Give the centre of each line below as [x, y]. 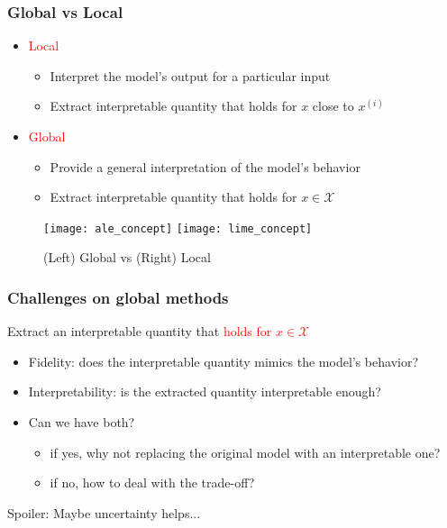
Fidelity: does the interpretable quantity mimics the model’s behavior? [223, 361]
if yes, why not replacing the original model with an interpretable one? [245, 452]
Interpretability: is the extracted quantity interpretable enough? [205, 391]
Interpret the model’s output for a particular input [190, 75]
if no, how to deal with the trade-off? [152, 482]
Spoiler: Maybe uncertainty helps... [104, 512]
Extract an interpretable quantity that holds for [140, 331]
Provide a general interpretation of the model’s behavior [205, 166]
